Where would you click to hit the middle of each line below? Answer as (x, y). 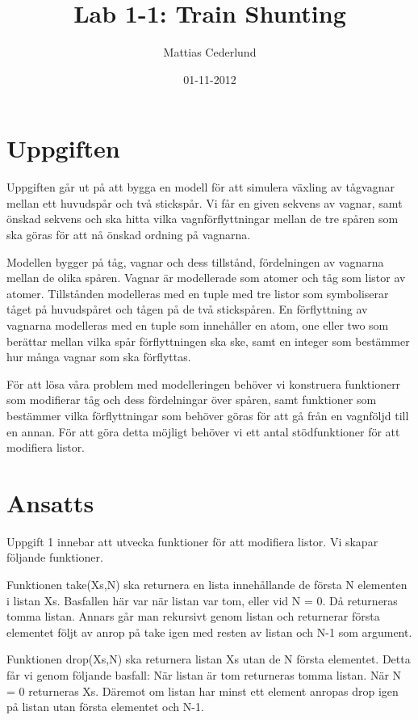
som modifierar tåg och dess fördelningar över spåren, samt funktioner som (192, 400)
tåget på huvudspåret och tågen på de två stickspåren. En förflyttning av (187, 309)
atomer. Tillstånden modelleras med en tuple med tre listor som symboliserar (198, 293)
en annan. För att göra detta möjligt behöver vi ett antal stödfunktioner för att (203, 431)
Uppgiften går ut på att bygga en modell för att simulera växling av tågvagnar (201, 187)
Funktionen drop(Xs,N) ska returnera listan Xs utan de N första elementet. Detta (209, 659)
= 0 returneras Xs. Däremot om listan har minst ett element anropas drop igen (203, 691)
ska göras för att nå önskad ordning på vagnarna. (129, 235)
